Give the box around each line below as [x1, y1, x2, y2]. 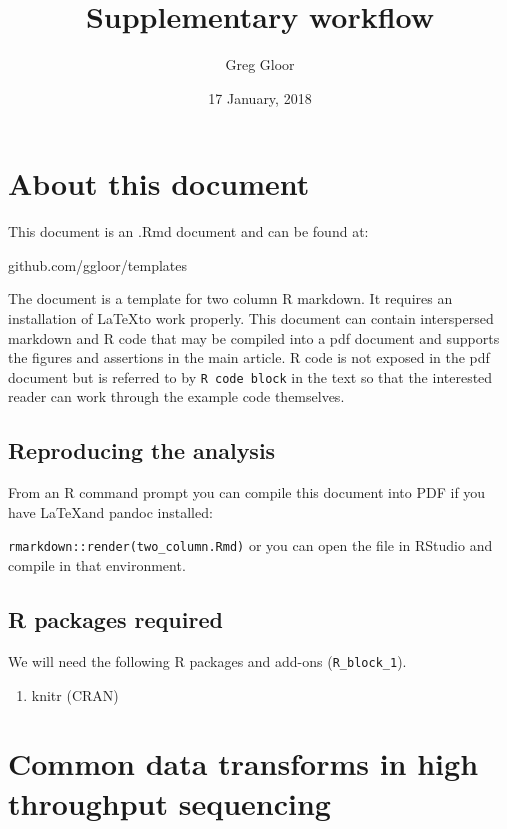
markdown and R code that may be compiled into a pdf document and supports [8, 327, 500, 348]
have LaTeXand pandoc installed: [8, 501, 213, 522]
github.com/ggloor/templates [8, 254, 188, 275]
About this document [8, 163, 310, 204]
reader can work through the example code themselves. [8, 386, 345, 407]
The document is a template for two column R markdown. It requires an [8, 288, 453, 309]
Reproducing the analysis [8, 435, 276, 466]
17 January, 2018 [208, 87, 312, 108]
